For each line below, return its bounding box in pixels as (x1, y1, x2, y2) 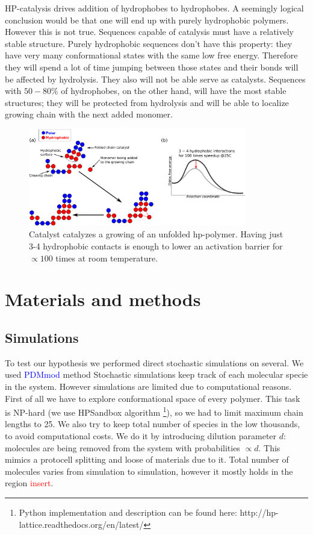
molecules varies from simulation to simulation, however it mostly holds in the (5, 465, 293, 477)
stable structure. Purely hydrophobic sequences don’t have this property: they (5, 37, 293, 49)
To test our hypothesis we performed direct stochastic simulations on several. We (5, 356, 304, 369)
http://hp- (240, 505, 279, 518)
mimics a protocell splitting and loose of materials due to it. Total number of (5, 453, 289, 466)
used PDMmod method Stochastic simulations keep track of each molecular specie (5, 368, 308, 381)
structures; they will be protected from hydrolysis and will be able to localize (5, 96, 289, 108)
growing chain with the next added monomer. (5, 108, 173, 120)
